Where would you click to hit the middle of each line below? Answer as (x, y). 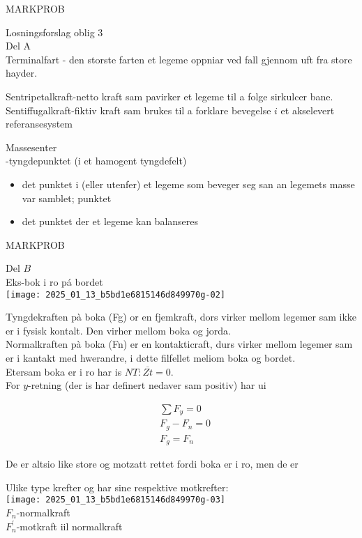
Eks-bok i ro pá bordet (54, 281)
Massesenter (31, 147)
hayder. (22, 73)
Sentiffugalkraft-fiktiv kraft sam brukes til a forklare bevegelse (138, 110)
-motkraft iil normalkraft (69, 526)
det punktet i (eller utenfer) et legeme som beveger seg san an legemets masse (188, 184)
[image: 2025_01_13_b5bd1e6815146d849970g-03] (115, 500)
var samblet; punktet (67, 198)
